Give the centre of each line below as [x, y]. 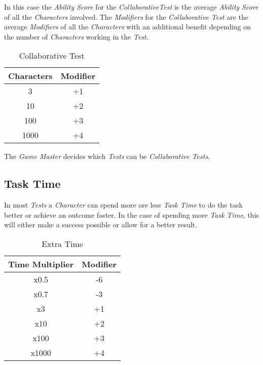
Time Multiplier [41, 264]
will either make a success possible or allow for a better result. [101, 225]
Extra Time [62, 244]
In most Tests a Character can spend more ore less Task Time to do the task [123, 205]
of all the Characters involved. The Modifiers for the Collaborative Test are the [126, 16]
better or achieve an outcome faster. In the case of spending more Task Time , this [132, 214]
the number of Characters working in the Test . [76, 36]
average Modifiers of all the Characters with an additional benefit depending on [128, 27]
